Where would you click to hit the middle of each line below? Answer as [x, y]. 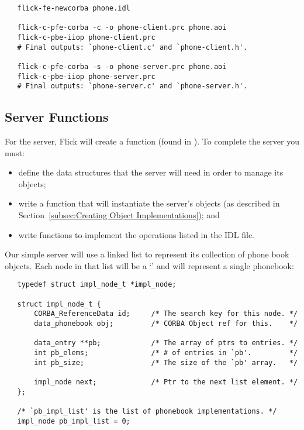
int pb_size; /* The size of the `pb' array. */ [166, 362]
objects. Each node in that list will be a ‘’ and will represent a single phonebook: [149, 265]
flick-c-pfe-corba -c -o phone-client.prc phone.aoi [122, 28]
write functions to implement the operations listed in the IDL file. [136, 234]
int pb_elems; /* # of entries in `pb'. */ [166, 353]
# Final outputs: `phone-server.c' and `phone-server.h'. [132, 86]
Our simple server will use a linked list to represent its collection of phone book [147, 254]
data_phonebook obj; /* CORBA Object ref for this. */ [166, 324]
